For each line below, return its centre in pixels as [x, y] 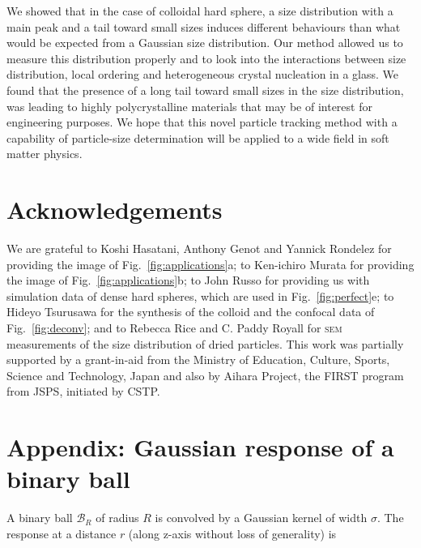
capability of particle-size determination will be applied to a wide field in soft [198, 137]
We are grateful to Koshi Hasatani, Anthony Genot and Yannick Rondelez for [199, 248]
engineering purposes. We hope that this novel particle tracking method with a [202, 122]
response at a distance [62, 533]
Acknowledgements [115, 210]
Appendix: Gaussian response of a [200, 447]
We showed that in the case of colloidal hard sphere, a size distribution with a [200, 11]
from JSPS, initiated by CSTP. [83, 391]
